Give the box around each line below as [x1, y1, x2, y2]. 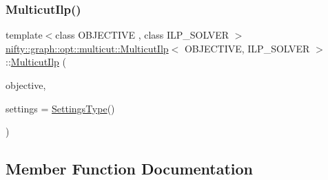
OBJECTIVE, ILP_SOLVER [184, 41, 310, 55]
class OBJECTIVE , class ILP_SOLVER [55, 28, 229, 42]
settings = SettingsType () [6, 101, 115, 115]
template [6, 28, 43, 42]
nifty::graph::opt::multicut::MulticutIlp [6, 41, 169, 55]
